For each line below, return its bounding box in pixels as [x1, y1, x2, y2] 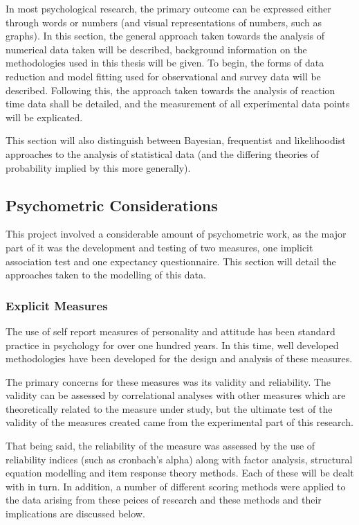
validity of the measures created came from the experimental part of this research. [6, 415, 353, 429]
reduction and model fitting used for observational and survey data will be [6, 69, 321, 83]
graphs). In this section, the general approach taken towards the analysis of [6, 28, 325, 43]
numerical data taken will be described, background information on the [6, 42, 307, 56]
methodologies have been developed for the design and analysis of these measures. [6, 351, 353, 366]
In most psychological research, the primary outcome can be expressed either [6, 1, 331, 15]
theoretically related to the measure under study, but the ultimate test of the [6, 401, 333, 416]
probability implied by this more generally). [6, 160, 191, 175]
